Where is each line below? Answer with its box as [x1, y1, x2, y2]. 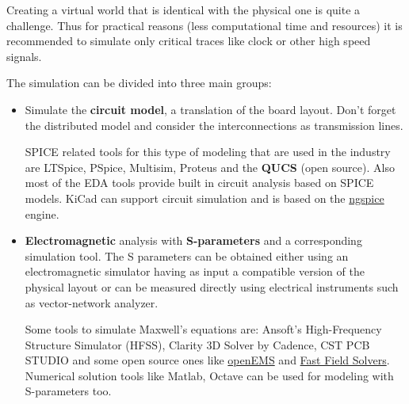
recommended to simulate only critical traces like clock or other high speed [6, 32, 371, 49]
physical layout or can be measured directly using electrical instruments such [25, 278, 399, 295]
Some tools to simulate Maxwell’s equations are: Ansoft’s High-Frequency [25, 321, 382, 337]
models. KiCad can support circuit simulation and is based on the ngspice [25, 189, 384, 206]
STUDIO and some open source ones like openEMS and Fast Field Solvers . [25, 352, 390, 368]
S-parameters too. [25, 383, 112, 399]
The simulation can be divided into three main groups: [6, 74, 272, 91]
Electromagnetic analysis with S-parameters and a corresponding [25, 232, 362, 249]
